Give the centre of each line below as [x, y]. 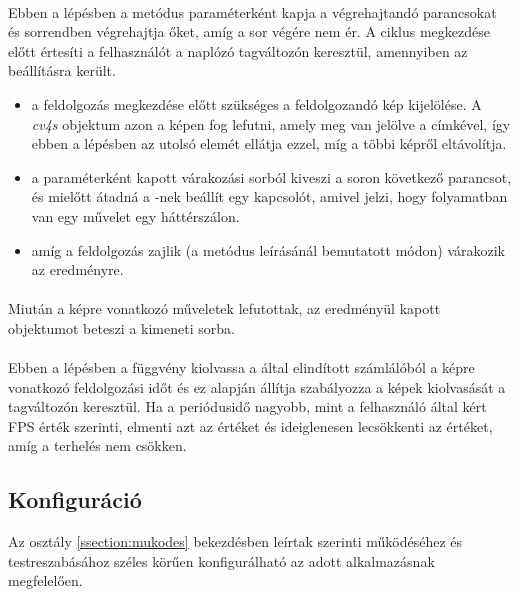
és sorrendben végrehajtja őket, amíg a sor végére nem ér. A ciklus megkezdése [249, 31]
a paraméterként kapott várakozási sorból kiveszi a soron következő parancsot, [271, 176]
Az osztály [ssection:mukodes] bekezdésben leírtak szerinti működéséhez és [235, 541]
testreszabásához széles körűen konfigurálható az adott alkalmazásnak [221, 560]
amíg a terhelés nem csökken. [97, 445]
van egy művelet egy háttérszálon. [135, 215]
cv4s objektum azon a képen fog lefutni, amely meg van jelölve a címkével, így [271, 123]
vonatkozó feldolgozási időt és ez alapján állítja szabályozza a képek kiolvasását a [257, 386]
